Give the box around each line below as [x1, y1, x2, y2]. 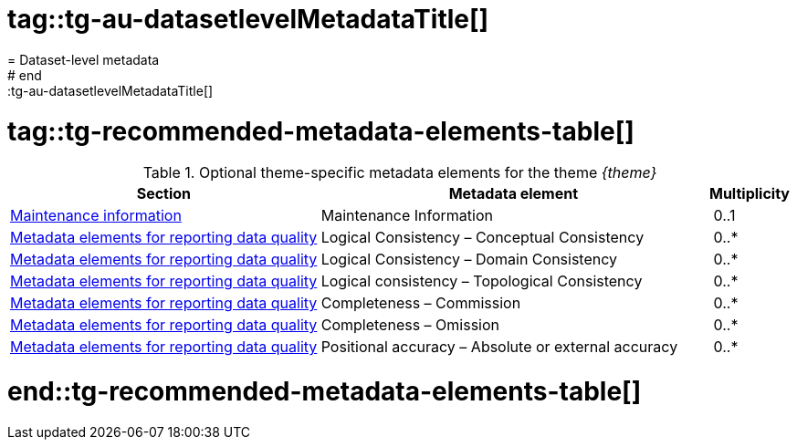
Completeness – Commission [320, 294, 521, 313]
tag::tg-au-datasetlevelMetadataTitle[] [7, 4, 489, 35]
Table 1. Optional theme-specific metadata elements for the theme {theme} [142, 163, 657, 182]
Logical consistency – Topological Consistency [320, 272, 643, 291]
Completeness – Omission [320, 316, 500, 335]
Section [136, 184, 192, 203]
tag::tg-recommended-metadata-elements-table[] [7, 115, 634, 147]
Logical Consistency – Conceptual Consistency [320, 228, 645, 247]
